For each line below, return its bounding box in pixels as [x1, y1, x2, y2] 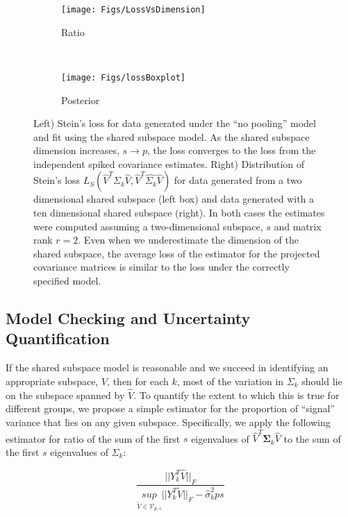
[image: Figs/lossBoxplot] [61, 72, 185, 83]
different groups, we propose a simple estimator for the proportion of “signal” [6, 401, 335, 416]
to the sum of [283, 431, 341, 446]
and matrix [274, 219, 322, 233]
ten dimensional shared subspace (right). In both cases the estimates [33, 205, 325, 220]
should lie [301, 374, 342, 389]
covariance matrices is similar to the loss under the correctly [33, 260, 290, 274]
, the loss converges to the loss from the [147, 143, 316, 158]
